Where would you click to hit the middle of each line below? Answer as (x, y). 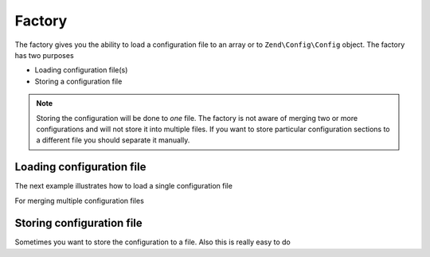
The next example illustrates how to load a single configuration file (123, 186)
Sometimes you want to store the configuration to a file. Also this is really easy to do (152, 242)
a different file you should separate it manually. (113, 140)
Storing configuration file (78, 223)
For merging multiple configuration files (80, 201)
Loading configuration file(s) (81, 70)
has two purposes (45, 55)
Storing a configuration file (78, 81)
